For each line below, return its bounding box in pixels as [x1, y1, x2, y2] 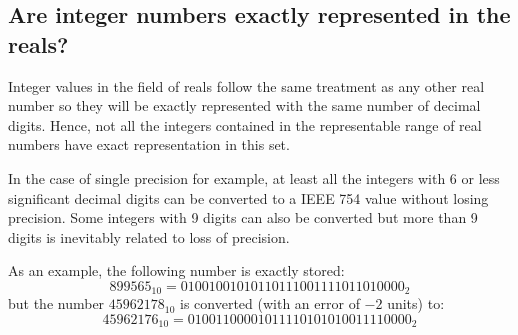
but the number [8, 293, 105, 314]
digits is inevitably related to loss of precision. [8, 226, 290, 247]
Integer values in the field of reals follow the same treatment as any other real [8, 75, 485, 96]
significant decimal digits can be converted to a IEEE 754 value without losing [8, 187, 489, 208]
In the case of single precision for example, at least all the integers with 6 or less [8, 167, 500, 188]
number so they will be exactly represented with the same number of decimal [8, 95, 481, 116]
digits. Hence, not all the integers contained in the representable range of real [8, 114, 482, 135]
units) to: [387, 293, 445, 314]
